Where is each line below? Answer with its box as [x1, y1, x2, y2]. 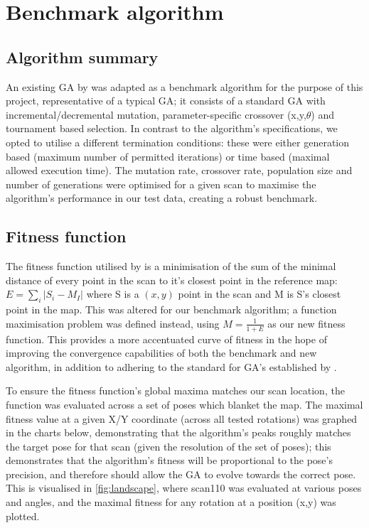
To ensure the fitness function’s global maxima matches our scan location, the [6, 383, 345, 398]
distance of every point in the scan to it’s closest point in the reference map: [6, 272, 338, 287]
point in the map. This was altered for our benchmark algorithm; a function [6, 302, 337, 317]
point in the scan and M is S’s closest [178, 286, 341, 301]
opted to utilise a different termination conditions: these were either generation [6, 134, 350, 149]
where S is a [86, 286, 139, 301]
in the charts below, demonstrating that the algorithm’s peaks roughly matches [6, 425, 351, 440]
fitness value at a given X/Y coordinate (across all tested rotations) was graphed [6, 411, 358, 426]
